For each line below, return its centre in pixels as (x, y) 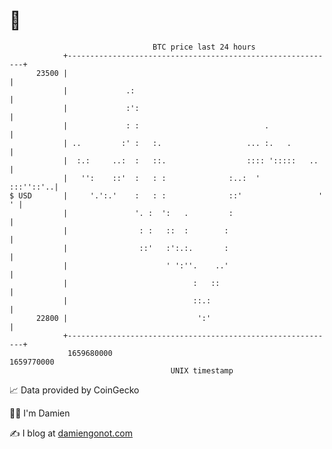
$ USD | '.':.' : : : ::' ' (166, 195)
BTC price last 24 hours (204, 47)
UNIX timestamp (202, 370)
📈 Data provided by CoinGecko (74, 390)
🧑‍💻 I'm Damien (40, 413)
